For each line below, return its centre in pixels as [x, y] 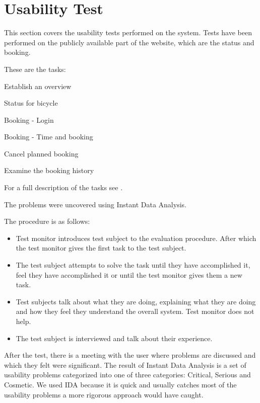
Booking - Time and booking [49, 137]
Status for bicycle [31, 103]
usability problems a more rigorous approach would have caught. [104, 394]
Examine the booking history [49, 170]
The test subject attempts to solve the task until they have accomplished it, [133, 265]
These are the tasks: [35, 69]
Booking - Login [29, 119]
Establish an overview [38, 86]
